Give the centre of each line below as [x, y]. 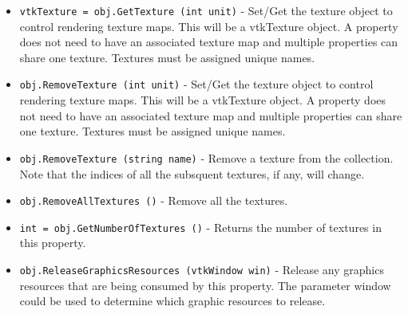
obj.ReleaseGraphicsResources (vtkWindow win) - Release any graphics [202, 270]
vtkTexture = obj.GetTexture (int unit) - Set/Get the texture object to [206, 10]
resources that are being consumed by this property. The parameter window [205, 285]
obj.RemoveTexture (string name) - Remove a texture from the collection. [206, 157]
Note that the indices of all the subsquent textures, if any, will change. [192, 173]
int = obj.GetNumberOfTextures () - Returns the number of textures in [200, 227]
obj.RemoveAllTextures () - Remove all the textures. [154, 200]
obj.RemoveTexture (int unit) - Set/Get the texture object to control [196, 84]
